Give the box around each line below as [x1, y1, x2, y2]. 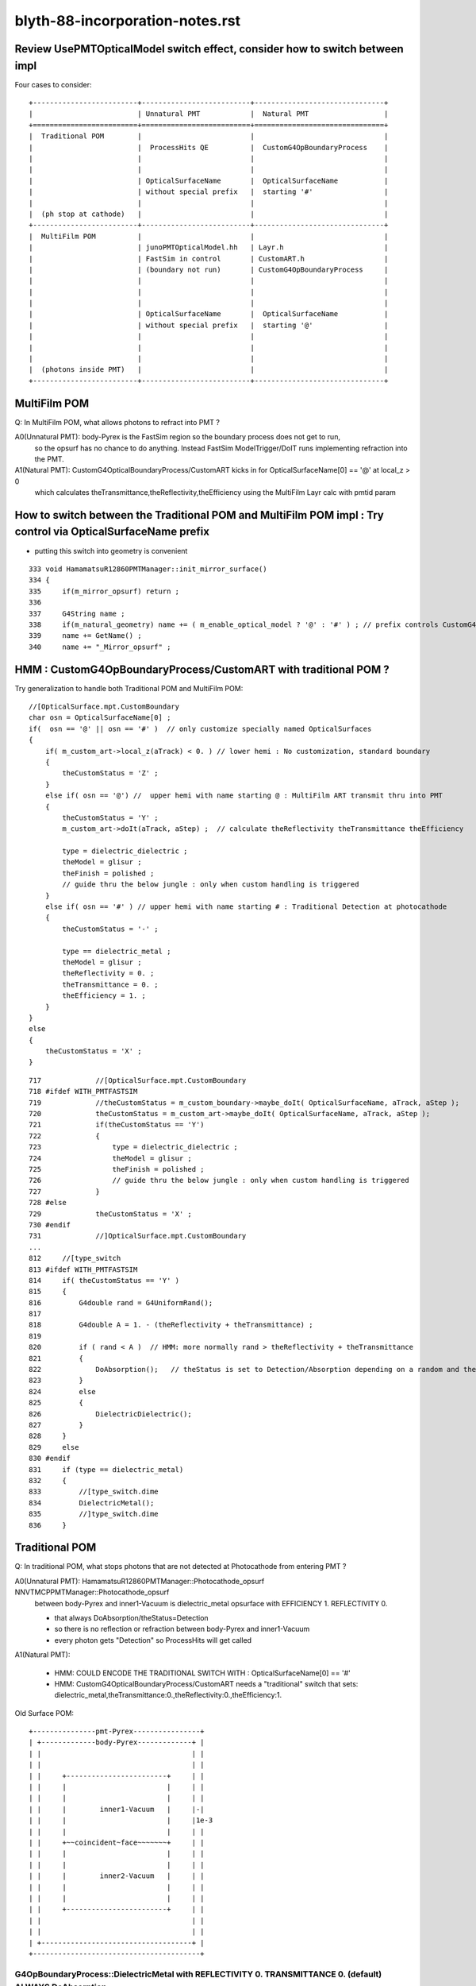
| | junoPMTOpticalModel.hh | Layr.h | [29, 243, 389, 252]
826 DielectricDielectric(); [29, 1409, 192, 1418]
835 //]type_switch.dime [29, 1509, 159, 1519]
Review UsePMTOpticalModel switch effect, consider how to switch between [14, 42, 404, 56]
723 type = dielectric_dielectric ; [29, 1142, 238, 1152]
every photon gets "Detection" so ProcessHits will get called [54, 1635, 252, 1644]
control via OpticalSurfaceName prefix [14, 525, 210, 539]
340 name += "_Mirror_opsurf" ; [29, 642, 171, 651]
